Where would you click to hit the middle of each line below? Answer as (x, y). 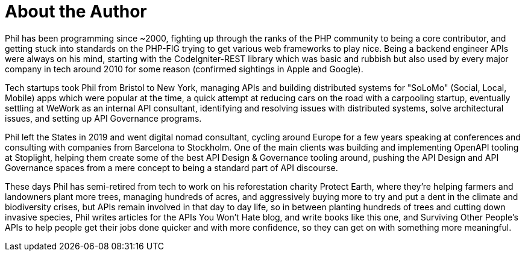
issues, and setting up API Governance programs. (103, 118)
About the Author (76, 11)
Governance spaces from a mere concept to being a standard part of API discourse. (171, 167)
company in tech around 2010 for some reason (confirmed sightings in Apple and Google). (184, 69)
